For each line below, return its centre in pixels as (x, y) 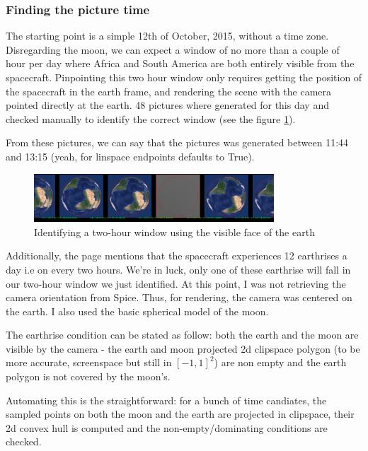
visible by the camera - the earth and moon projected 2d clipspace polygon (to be (183, 348)
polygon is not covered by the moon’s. (88, 376)
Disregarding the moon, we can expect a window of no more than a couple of (173, 49)
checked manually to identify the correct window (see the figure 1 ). (151, 118)
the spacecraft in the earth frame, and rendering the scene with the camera (169, 91)
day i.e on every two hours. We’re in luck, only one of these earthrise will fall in (178, 269)
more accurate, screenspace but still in (89, 362)
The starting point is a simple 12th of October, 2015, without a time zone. (167, 36)
